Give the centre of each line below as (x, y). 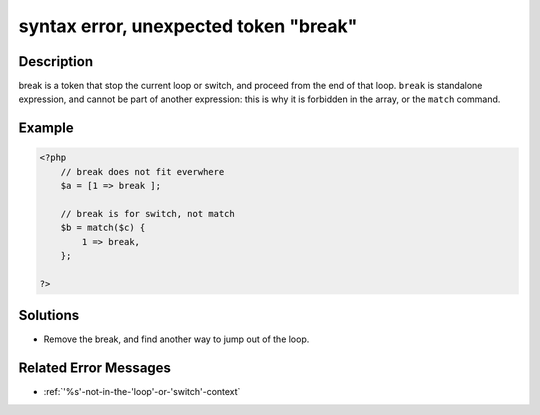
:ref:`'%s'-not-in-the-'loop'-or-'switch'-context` (142, 392)
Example (46, 128)
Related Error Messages (95, 368)
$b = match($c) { (103, 228)
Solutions (49, 315)
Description (56, 61)
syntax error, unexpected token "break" (188, 26)
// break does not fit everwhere (142, 171)
